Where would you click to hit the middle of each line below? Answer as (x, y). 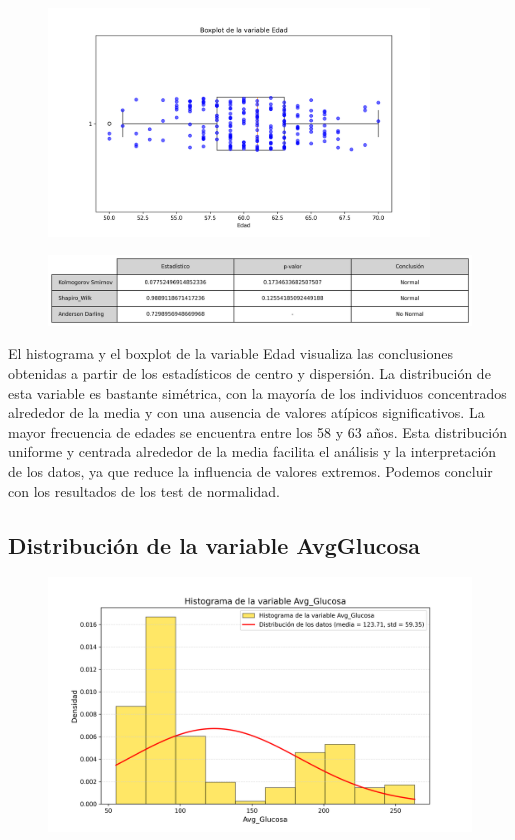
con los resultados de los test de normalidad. (144, 490)
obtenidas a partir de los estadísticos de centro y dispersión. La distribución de (249, 372)
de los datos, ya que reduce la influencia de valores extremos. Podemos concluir (250, 470)
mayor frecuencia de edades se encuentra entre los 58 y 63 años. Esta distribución (257, 431)
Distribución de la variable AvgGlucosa (214, 544)
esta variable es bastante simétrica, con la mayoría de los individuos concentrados (257, 392)
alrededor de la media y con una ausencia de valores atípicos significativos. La (246, 412)
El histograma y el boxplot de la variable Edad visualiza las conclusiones (230, 353)
